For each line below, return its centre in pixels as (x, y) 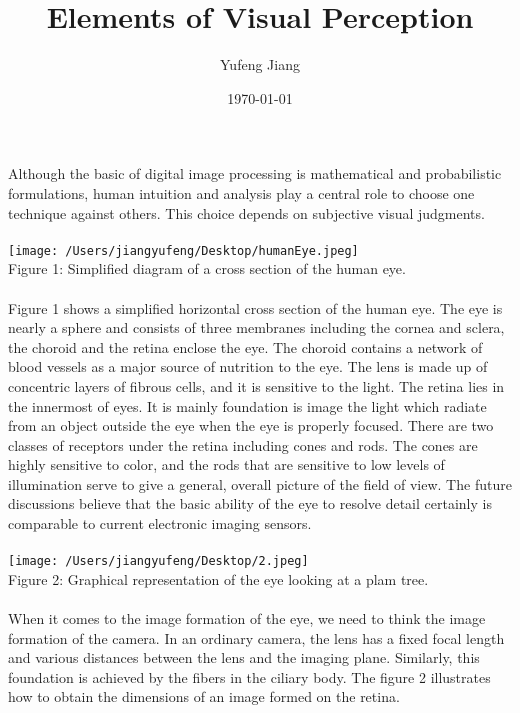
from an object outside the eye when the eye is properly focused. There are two (251, 425)
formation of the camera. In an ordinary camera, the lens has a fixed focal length (256, 637)
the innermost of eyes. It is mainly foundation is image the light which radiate (247, 405)
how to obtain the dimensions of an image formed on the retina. (204, 696)
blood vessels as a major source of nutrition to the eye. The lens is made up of (248, 366)
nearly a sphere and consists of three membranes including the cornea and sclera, (256, 327)
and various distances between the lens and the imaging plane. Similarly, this (244, 657)
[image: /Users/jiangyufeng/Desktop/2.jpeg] (158, 561)
